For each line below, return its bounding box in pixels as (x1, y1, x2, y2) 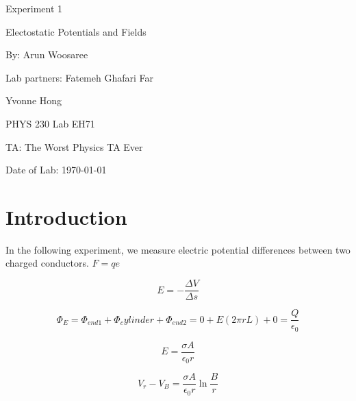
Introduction (5, 202, 127, 230)
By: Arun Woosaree (5, 47, 88, 62)
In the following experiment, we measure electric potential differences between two (5, 242, 351, 256)
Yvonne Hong (5, 93, 62, 108)
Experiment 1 (5, 1, 63, 15)
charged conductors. (5, 256, 89, 270)
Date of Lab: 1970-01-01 (5, 162, 107, 177)
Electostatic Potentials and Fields (5, 24, 147, 38)
